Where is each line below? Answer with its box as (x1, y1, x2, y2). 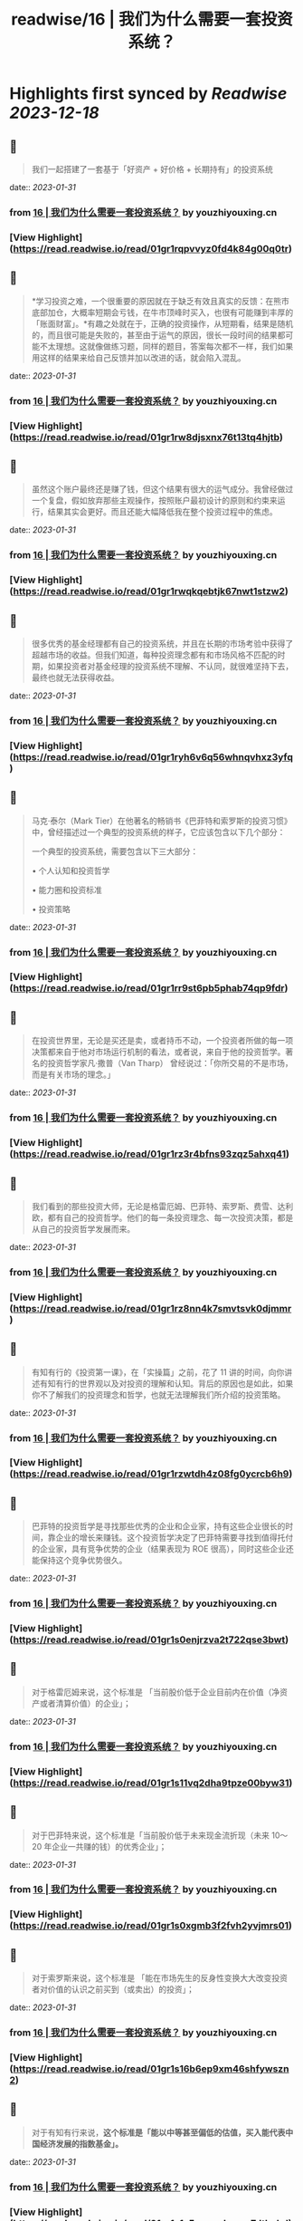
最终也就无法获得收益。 (31, 672, 119, 683)
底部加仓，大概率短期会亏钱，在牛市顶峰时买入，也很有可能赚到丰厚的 (31, 306, 294, 318)
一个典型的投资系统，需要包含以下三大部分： (31, 845, 199, 857)
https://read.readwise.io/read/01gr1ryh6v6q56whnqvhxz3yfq (13, 750, 294, 763)
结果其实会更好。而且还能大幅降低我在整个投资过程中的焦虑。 (47, 506, 278, 517)
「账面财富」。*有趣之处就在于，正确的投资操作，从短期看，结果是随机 (31, 318, 294, 329)
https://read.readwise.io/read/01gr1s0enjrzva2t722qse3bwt (13, 1633, 286, 1646)
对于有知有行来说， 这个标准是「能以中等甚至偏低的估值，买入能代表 (31, 2127, 286, 2138)
